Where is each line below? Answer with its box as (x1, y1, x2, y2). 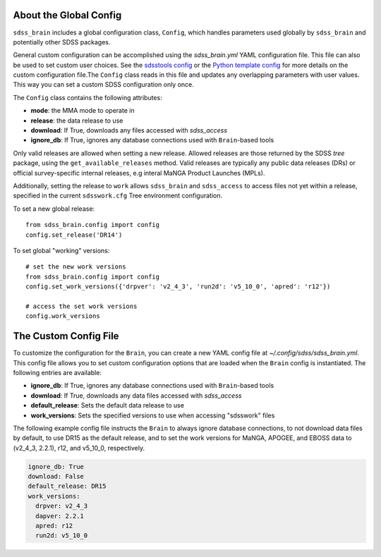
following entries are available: (13, 368, 102, 377)
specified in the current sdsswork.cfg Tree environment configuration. (13, 191, 223, 200)
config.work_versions (25, 312, 100, 320)
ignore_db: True (28, 463, 85, 470)
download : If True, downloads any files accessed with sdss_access (30, 126, 228, 135)
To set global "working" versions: (13, 246, 110, 255)
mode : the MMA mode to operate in (30, 106, 135, 115)
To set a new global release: (13, 204, 95, 213)
